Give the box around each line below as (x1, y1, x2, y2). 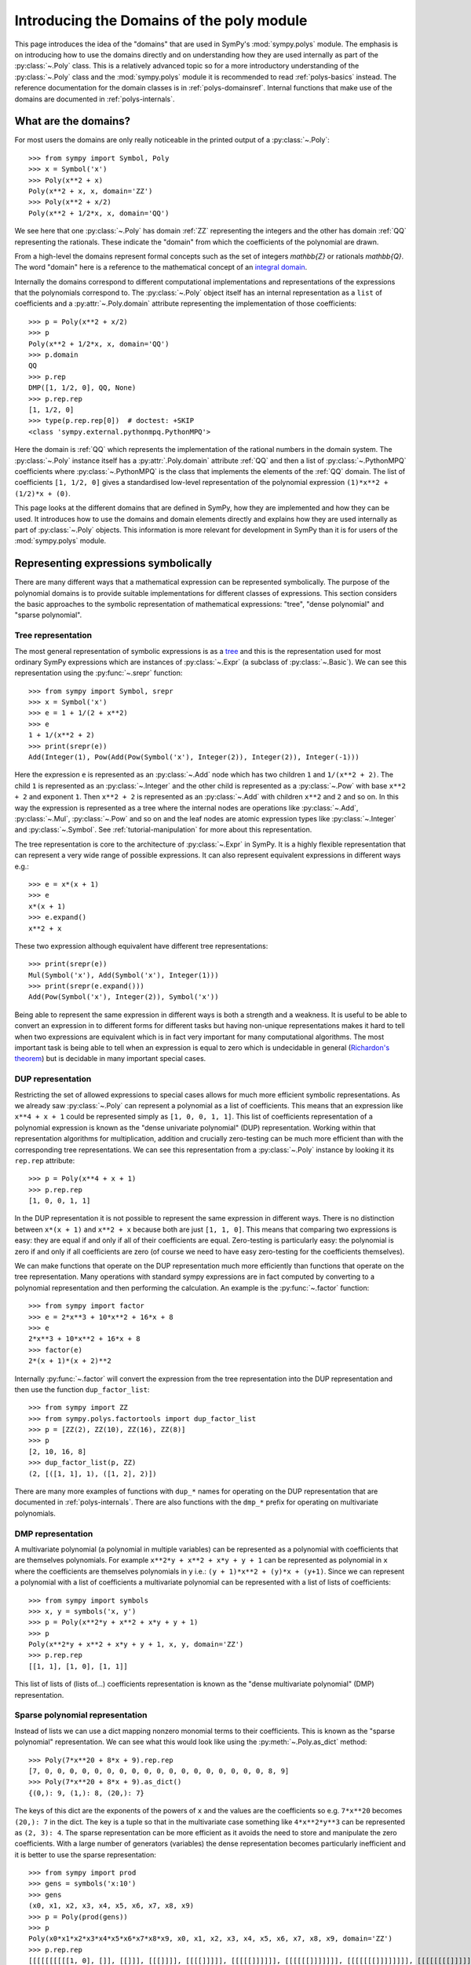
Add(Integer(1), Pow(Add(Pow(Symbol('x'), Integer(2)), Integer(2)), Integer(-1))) (28, 753, 360, 762)
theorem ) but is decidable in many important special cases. (14, 1054, 206, 1063)
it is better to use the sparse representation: (14, 1849, 156, 1859)
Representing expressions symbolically (14, 556, 212, 570)
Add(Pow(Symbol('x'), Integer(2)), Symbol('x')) (28, 993, 219, 1001)
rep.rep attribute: (14, 1155, 75, 1165)
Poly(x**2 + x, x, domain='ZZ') (28, 186, 153, 196)
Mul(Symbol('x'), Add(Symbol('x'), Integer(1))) (28, 971, 219, 979)
